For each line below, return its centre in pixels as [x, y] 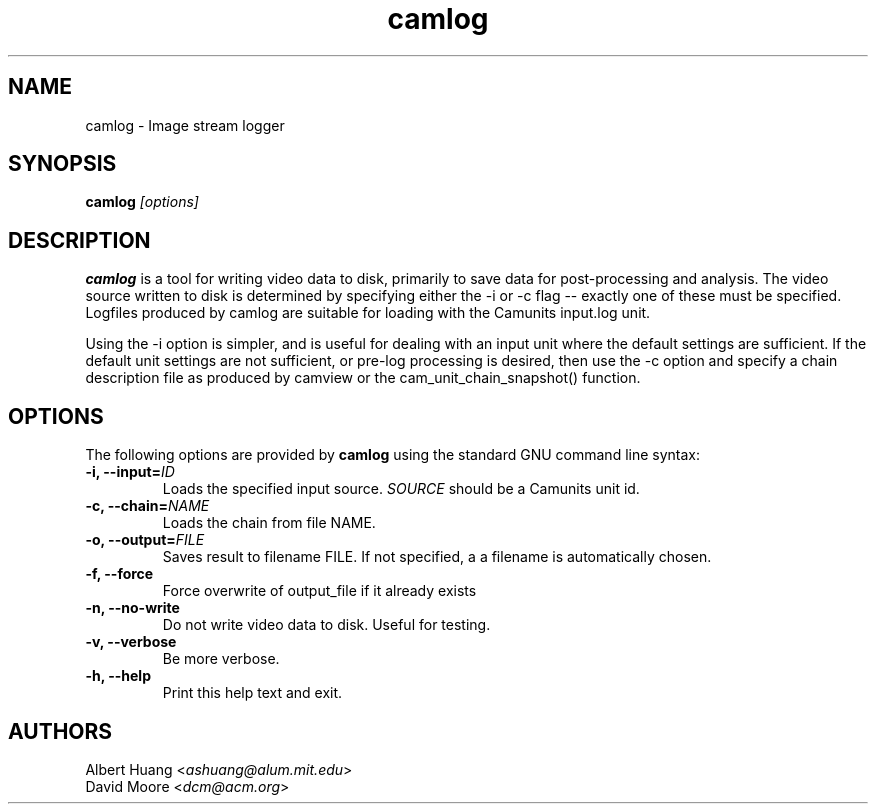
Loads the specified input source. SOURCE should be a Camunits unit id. [401, 489]
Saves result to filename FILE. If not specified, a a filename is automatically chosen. [437, 557]
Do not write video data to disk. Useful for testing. [326, 625]
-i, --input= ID [130, 472]
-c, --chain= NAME [147, 506]
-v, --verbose [131, 642]
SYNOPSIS [62, 164]
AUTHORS [60, 731]
